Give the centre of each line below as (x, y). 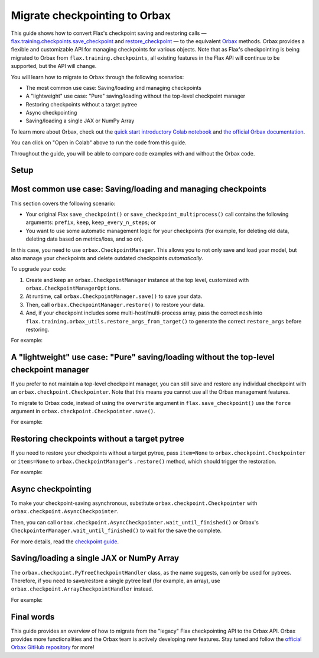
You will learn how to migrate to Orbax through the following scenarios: (97, 77)
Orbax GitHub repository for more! (53, 647)
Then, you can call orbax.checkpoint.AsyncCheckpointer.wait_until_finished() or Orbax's (135, 522)
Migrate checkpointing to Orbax (91, 15)
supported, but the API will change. (54, 66)
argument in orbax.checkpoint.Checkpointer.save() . (83, 411)
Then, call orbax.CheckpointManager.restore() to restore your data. (115, 304)
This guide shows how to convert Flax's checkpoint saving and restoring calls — (109, 33)
